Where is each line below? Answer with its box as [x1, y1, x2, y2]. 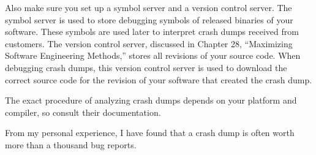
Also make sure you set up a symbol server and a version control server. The [5, 1, 292, 13]
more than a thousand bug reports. [5, 138, 137, 151]
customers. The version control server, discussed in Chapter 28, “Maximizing [5, 37, 293, 50]
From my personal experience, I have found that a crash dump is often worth [5, 126, 295, 139]
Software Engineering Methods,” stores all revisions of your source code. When [5, 49, 301, 62]
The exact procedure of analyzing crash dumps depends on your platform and [5, 94, 297, 107]
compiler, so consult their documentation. [5, 105, 161, 118]
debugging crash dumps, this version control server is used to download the [5, 61, 287, 74]
